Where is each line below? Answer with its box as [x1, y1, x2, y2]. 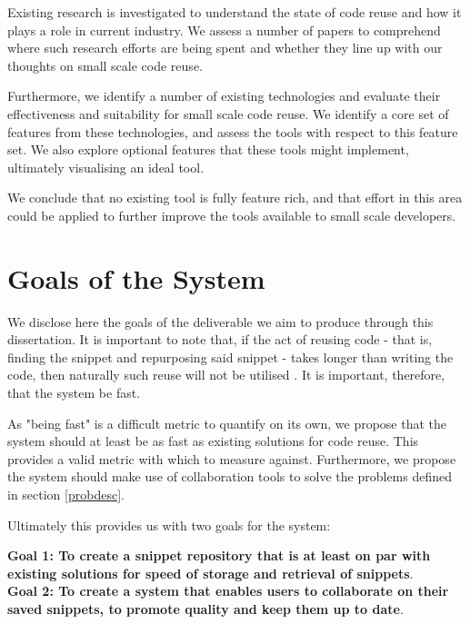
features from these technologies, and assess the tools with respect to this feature [7, 122, 458, 141]
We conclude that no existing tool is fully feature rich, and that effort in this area [7, 188, 463, 207]
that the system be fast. [7, 383, 141, 402]
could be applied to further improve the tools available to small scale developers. [7, 205, 456, 224]
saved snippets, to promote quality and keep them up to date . [7, 599, 404, 618]
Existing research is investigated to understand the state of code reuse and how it [7, 3, 462, 21]
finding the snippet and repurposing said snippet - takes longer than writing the [7, 347, 454, 366]
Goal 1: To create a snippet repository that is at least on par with [7, 546, 431, 565]
